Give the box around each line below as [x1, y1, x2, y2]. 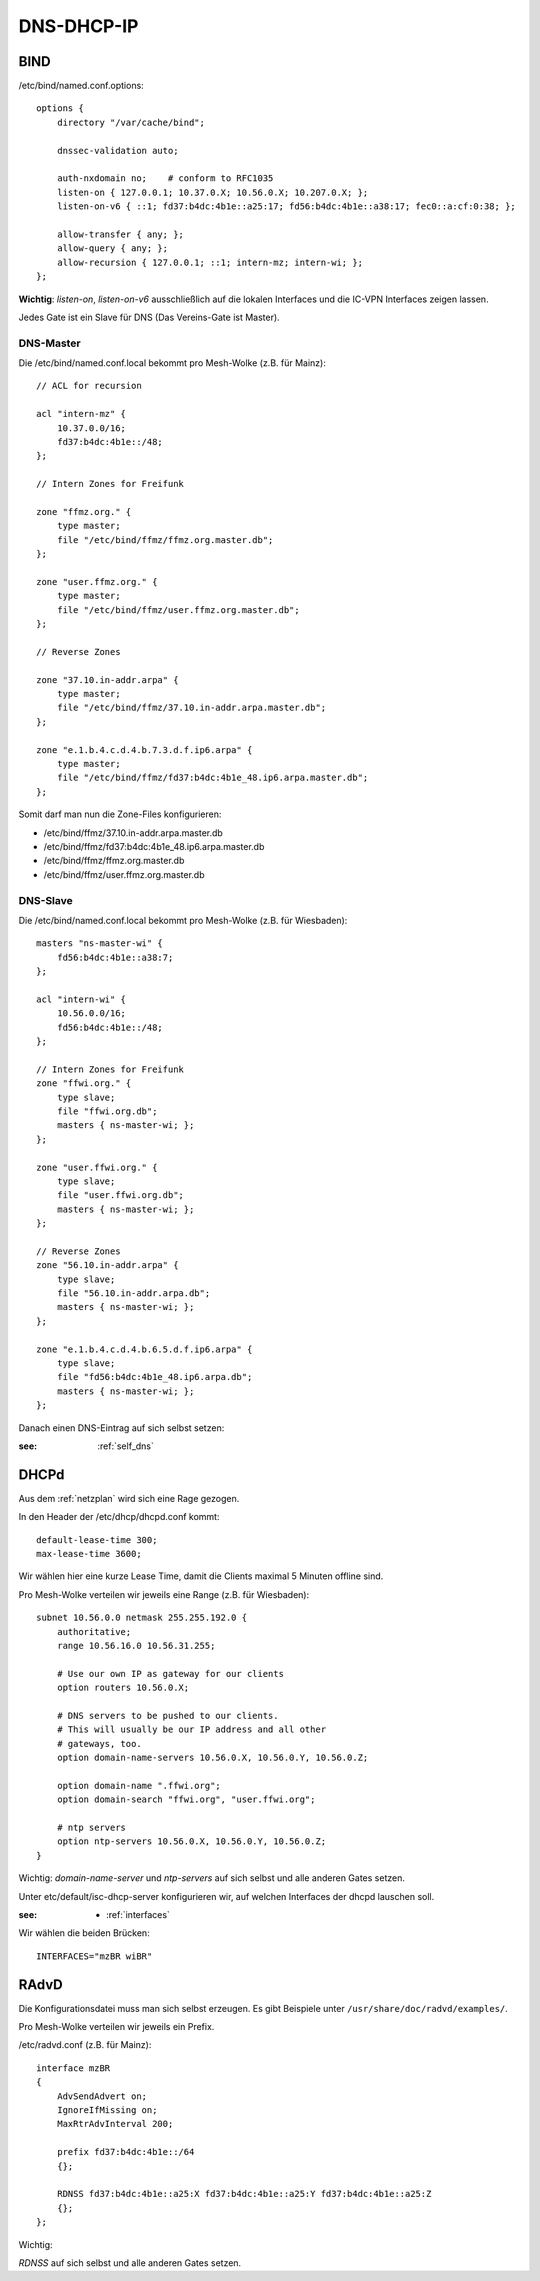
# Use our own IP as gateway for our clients [56, 1668, 285, 1679]
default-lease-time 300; [36, 1534, 158, 1545]
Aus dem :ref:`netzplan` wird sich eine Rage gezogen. [18, 1492, 240, 1504]
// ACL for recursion [36, 380, 142, 392]
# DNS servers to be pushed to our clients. [56, 1710, 279, 1721]
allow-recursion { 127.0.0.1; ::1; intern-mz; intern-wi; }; [56, 256, 364, 268]
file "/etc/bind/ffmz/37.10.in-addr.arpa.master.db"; [56, 702, 327, 714]
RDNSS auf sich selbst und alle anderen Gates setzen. [18, 2256, 242, 2269]
